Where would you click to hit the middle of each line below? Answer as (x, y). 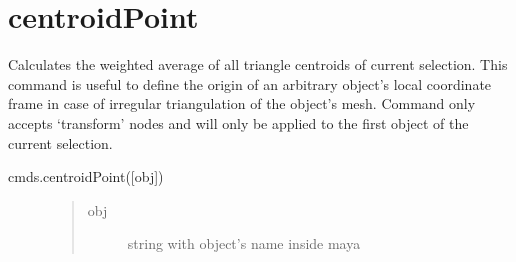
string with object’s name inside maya (244, 243)
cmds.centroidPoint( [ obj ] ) (86, 176)
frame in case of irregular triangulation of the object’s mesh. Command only (242, 103)
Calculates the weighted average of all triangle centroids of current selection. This (258, 64)
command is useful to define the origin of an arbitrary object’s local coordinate (250, 83)
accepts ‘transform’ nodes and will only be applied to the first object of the (238, 122)
